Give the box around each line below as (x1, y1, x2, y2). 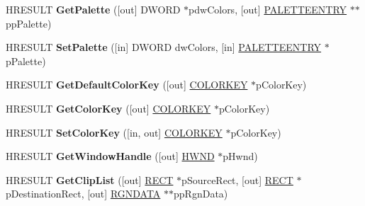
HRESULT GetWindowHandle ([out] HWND (6, 149, 215, 164)
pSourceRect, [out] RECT (181, 172, 293, 187)
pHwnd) (223, 149, 258, 164)
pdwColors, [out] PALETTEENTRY (189, 2, 347, 16)
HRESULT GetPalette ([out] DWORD (6, 2, 181, 16)
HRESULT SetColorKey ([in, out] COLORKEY (6, 125, 223, 139)
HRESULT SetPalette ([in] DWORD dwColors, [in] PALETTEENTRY (6, 40, 322, 55)
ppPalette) (6, 16, 52, 30)
